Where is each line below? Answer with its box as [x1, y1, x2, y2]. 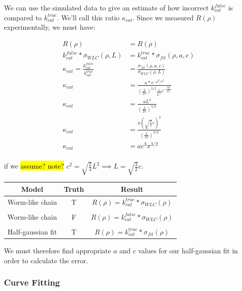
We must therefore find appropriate [4, 245, 111, 256]
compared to [4, 12, 42, 22]
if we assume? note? [4, 161, 64, 171]
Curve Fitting [4, 276, 60, 289]
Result [121, 183, 144, 194]
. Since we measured [132, 12, 194, 22]
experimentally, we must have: [4, 22, 96, 32]
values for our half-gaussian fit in [138, 245, 238, 256]
